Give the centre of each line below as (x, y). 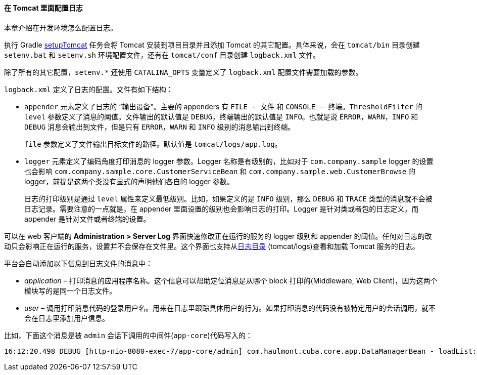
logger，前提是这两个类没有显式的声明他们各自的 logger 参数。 (129, 181)
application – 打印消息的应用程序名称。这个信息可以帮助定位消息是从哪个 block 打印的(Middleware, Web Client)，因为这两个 (231, 280)
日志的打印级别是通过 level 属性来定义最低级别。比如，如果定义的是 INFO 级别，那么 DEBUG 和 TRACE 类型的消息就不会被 (228, 198)
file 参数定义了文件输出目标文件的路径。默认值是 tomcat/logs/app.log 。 (153, 144)
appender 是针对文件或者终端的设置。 (87, 219)
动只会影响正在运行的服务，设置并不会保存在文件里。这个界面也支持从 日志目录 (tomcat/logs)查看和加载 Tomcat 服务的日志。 (212, 246)
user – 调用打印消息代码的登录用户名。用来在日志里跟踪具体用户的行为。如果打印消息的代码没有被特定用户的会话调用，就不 (230, 308)
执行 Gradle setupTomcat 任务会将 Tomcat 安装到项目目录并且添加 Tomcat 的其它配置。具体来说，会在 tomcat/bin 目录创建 (212, 45)
